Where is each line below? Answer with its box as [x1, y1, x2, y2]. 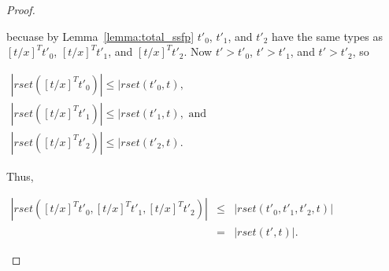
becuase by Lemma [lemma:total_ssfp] [6, 27, 194, 44]
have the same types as [272, 27, 383, 44]
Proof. [6, 2, 35, 17]
